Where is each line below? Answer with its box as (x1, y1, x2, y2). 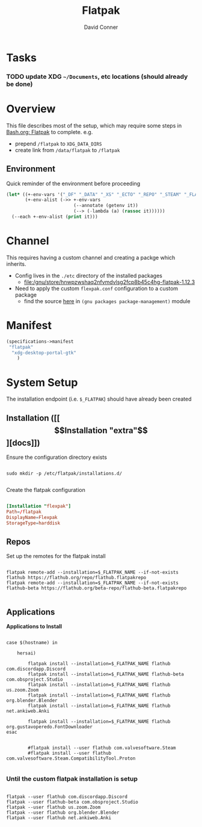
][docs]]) (6, 437, 40, 448)
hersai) (17, 650, 36, 656)
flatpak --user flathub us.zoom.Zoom (6, 804, 101, 810)
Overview (6, 102, 56, 116)
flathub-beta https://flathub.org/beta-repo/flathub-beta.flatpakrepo (6, 585, 187, 591)
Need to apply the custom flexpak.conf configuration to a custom (14, 284, 179, 292)
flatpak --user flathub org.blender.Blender (6, 810, 120, 816)
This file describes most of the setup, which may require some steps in (6, 121, 182, 129)
